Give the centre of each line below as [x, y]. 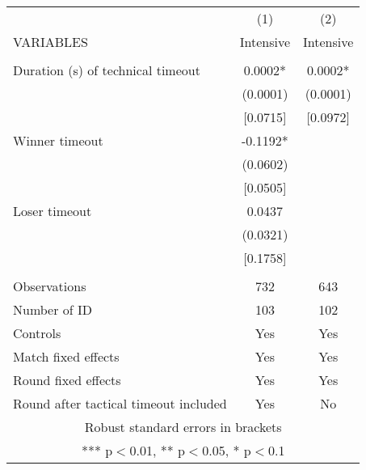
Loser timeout [53, 211]
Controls [37, 333]
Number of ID [53, 309]
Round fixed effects [67, 380]
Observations [50, 286]
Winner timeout [58, 140]
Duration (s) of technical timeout [107, 70]
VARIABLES [50, 42]
